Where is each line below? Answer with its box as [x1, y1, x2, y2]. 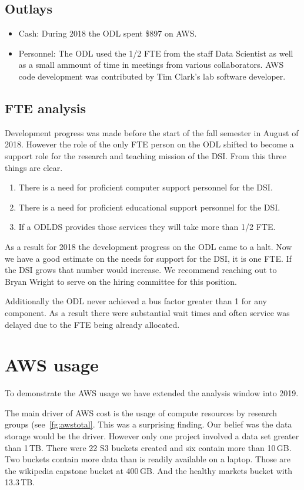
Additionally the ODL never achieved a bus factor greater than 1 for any [5, 295, 267, 307]
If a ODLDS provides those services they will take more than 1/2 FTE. [18, 221, 276, 233]
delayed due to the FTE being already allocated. [5, 318, 180, 330]
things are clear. [5, 161, 63, 173]
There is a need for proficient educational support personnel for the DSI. [18, 200, 280, 213]
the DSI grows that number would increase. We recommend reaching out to [5, 264, 277, 276]
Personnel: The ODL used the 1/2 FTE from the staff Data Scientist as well [18, 47, 293, 59]
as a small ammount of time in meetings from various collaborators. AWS [18, 58, 284, 71]
